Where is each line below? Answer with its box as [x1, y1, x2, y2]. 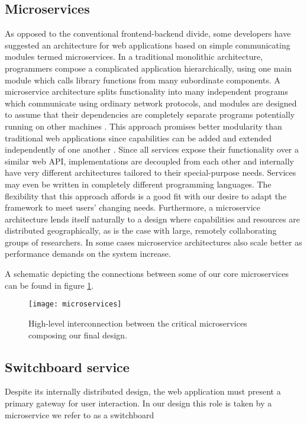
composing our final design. [28, 328, 128, 341]
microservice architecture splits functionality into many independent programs [5, 85, 288, 98]
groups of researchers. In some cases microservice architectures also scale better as [5, 235, 302, 248]
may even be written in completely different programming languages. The [5, 177, 272, 190]
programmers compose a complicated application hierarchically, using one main [5, 62, 292, 74]
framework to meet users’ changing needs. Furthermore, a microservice [5, 201, 261, 214]
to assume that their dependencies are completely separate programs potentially [5, 108, 295, 121]
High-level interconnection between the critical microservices [28, 317, 247, 329]
